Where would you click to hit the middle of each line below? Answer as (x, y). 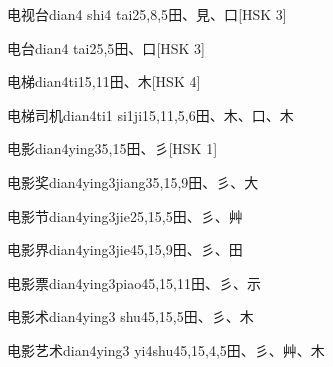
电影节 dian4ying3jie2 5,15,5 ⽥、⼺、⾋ (125, 215)
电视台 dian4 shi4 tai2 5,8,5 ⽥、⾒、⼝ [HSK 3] (147, 14)
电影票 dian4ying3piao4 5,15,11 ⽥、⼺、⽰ (134, 282)
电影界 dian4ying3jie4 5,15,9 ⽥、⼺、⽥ (125, 249)
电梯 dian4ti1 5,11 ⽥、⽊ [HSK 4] (104, 81)
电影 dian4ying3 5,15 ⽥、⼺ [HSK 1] (112, 148)
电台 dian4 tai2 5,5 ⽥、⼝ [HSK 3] (106, 47)
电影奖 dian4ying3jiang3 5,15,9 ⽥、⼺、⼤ (133, 181)
